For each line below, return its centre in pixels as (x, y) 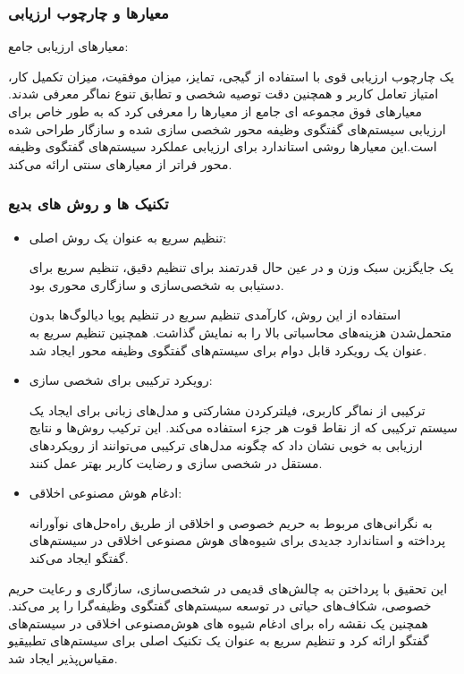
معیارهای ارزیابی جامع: (68, 46)
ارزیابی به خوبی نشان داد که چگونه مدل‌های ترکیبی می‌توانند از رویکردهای (226, 444)
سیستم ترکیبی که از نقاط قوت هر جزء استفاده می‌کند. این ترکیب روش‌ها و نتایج (243, 427)
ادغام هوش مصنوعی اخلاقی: (105, 493)
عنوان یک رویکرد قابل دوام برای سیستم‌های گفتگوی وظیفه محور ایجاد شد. (228, 350)
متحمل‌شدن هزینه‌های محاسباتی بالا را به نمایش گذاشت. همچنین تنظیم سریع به (240, 332)
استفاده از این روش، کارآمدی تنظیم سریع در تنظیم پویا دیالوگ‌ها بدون (215, 315)
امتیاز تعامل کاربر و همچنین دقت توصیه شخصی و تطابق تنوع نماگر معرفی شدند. (224, 94)
